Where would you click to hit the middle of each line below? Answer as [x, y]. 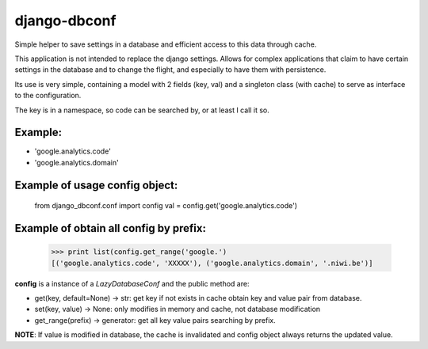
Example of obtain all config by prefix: [110, 228]
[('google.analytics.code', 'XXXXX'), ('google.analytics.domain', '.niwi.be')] [212, 263]
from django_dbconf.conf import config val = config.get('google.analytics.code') [166, 206]
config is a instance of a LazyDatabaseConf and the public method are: [132, 283]
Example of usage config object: [96, 185]
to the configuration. [48, 96]
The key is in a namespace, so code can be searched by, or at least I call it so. [142, 110]
